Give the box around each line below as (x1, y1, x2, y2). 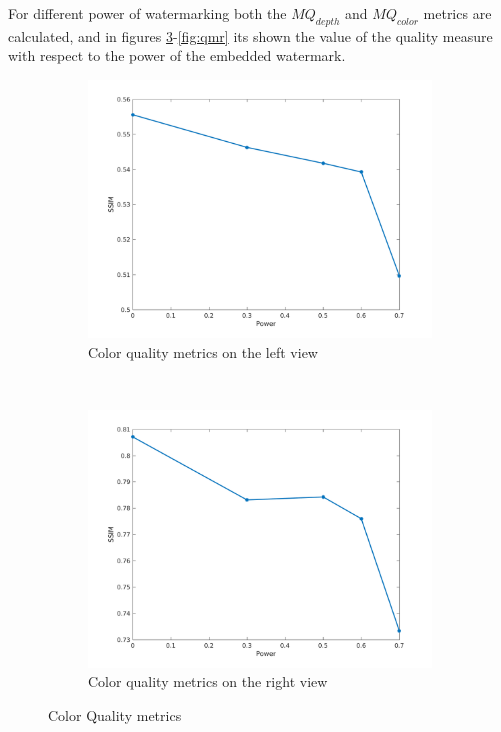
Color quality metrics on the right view (88, 671, 328, 692)
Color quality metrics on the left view (88, 341, 318, 362)
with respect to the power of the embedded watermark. (8, 45, 346, 66)
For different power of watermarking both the (8, 3, 287, 23)
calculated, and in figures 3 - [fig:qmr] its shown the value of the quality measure (8, 25, 493, 46)
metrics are (423, 3, 492, 23)
